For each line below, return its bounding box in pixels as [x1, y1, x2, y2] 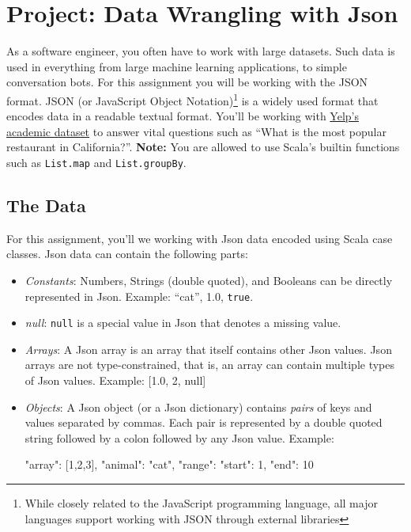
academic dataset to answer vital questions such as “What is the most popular [6, 123, 386, 139]
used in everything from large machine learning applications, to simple [6, 58, 347, 74]
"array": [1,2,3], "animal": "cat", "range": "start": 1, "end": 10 [25, 456, 314, 473]
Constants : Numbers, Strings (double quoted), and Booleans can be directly [25, 272, 393, 288]
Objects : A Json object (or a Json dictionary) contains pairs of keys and [25, 398, 372, 415]
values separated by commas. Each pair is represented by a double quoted [25, 414, 383, 431]
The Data [6, 192, 86, 217]
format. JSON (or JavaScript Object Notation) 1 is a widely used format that [6, 89, 379, 108]
